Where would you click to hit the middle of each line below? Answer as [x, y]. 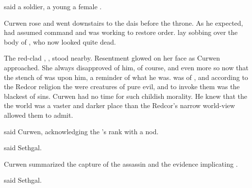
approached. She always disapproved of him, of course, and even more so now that [126, 67]
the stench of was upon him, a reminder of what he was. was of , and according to [126, 77]
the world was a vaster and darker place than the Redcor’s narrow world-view [119, 105]
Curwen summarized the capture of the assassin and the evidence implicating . [121, 164]
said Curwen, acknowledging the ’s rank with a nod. [81, 131]
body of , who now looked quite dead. [60, 41]
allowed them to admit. [39, 115]
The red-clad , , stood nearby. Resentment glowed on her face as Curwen [112, 58]
